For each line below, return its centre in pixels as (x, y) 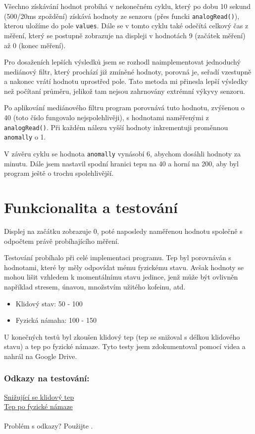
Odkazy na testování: (47, 378)
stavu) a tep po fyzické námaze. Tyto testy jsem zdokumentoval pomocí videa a (125, 346)
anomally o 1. (25, 137)
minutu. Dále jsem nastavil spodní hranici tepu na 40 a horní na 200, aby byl (121, 163)
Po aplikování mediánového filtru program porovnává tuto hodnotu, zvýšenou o (124, 108)
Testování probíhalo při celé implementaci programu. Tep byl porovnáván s (118, 257)
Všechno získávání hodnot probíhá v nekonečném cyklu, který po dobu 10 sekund (127, 6)
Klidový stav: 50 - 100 (49, 303)
